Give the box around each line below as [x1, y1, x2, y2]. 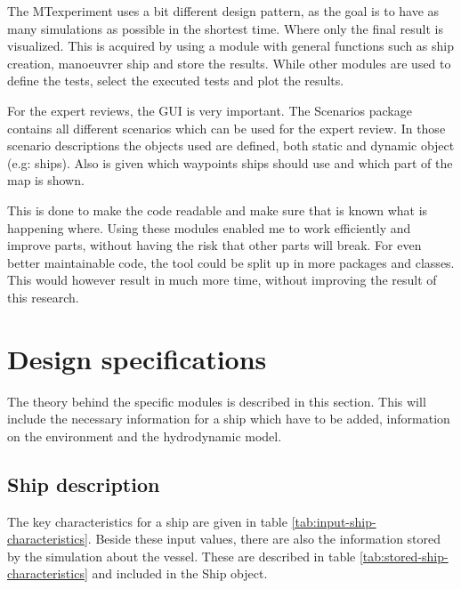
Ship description [7, 470, 160, 497]
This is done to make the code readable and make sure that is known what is [7, 200, 428, 219]
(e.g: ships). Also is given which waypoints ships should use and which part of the [7, 153, 453, 172]
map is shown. [7, 171, 85, 190]
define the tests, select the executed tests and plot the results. [7, 71, 344, 90]
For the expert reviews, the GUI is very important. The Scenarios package [7, 101, 412, 119]
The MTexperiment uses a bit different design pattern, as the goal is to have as [7, 2, 440, 20]
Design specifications [7, 340, 267, 376]
